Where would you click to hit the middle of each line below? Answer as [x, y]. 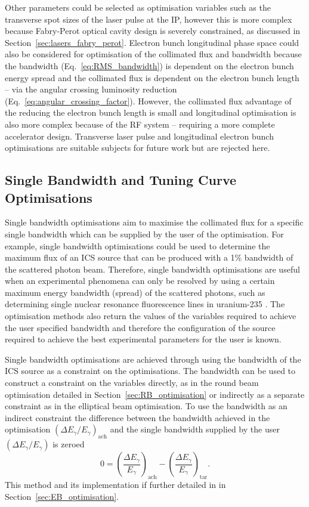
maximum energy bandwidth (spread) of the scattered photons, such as [135, 292]
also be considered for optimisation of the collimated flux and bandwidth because [153, 54]
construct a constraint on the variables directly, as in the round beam [132, 383]
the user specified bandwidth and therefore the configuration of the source [140, 327]
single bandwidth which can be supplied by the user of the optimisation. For [144, 234]
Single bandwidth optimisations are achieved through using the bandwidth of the [153, 359]
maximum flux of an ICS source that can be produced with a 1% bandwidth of [149, 257]
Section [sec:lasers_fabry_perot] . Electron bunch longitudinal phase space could [152, 42]
